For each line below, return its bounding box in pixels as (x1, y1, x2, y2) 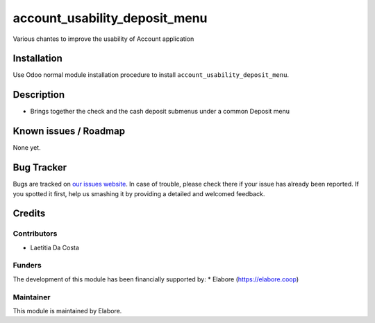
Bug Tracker (12, 161, 67, 173)
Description (12, 89, 65, 101)
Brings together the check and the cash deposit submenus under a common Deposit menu (30, 107, 290, 116)
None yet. (12, 143, 41, 152)
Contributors (12, 229, 58, 238)
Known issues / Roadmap (12, 125, 125, 137)
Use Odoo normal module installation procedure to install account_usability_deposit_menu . (12, 71, 290, 79)
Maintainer (12, 292, 51, 302)
